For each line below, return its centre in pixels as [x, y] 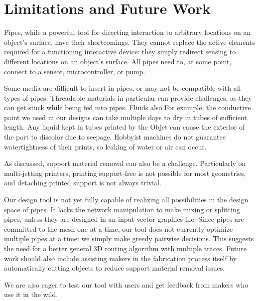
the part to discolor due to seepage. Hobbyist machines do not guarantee [115, 137]
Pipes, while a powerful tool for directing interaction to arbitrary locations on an [128, 32]
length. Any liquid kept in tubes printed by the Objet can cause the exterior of [125, 127]
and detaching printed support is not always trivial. [83, 183]
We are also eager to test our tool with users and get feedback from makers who [126, 284]
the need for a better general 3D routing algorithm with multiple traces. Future [125, 248]
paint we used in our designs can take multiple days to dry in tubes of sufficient [126, 117]
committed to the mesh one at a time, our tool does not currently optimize [119, 228]
